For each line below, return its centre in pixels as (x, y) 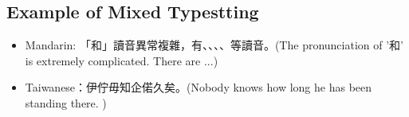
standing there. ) (66, 102)
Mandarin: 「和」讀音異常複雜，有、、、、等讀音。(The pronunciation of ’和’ (214, 45)
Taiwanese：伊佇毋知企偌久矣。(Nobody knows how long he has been (199, 87)
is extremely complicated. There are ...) (122, 60)
